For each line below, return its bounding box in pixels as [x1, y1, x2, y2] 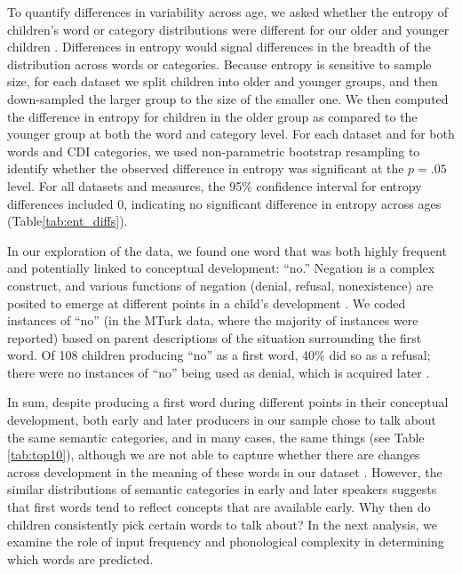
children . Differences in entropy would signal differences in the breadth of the [7, 37, 432, 56]
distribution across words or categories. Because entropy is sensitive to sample [7, 54, 432, 73]
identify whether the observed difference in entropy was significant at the [7, 159, 404, 178]
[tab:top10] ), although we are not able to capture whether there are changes [7, 445, 420, 464]
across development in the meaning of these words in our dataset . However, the [7, 462, 442, 481]
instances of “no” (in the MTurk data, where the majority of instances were [7, 311, 418, 330]
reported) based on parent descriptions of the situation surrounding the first [7, 328, 422, 347]
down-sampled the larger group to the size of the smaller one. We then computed [7, 89, 449, 108]
